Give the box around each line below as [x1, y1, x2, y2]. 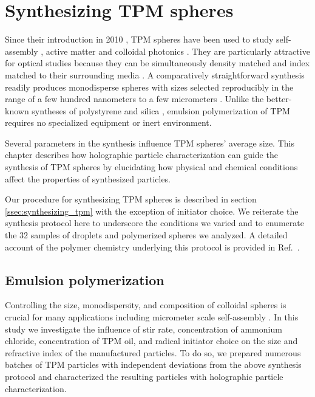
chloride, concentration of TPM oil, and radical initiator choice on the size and [5, 334, 298, 347]
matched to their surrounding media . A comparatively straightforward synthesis [5, 68, 305, 81]
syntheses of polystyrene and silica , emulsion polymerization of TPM [32, 104, 290, 117]
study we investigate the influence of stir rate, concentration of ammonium [5, 322, 282, 335]
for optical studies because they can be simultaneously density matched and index [5, 57, 310, 69]
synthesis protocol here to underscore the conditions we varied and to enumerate [5, 216, 304, 229]
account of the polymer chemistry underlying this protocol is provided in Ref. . [5, 240, 300, 253]
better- [266, 92, 292, 105]
